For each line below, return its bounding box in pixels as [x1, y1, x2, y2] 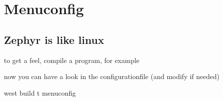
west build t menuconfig [4, 87, 76, 98]
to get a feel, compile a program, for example [4, 55, 139, 65]
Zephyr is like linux [4, 32, 104, 47]
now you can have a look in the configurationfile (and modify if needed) [4, 71, 220, 81]
